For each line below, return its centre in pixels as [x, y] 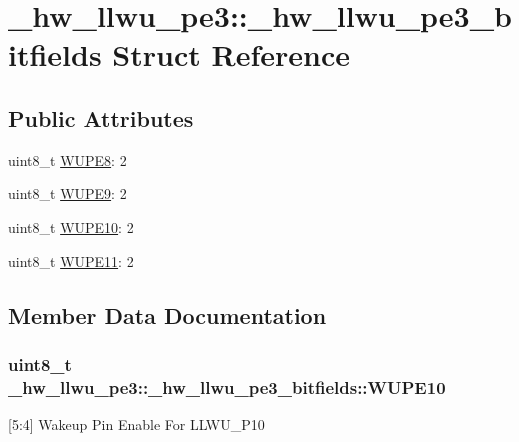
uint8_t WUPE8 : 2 [67, 159]
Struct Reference [231, 54]
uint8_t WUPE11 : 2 [71, 260]
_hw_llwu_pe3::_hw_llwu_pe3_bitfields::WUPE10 [227, 386]
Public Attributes [101, 117]
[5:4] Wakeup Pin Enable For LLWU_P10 [136, 424]
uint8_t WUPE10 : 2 [71, 226]
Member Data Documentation [167, 314]
